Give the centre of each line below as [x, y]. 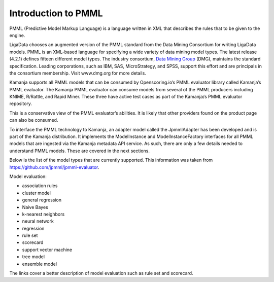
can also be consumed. [34, 120]
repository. [21, 103]
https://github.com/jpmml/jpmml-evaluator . [54, 167]
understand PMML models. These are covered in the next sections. [79, 151]
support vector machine [47, 250]
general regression [42, 200]
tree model [33, 257]
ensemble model [40, 264]
